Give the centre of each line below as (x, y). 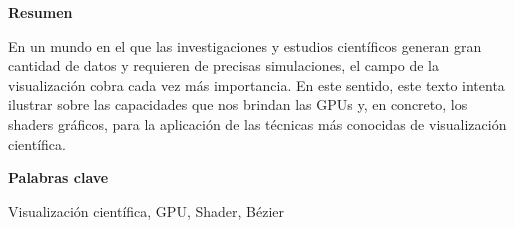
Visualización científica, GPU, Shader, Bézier (146, 210)
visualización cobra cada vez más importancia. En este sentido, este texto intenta (256, 84)
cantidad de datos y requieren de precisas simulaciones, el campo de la (223, 65)
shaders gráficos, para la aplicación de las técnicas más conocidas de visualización (257, 123)
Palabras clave (58, 177)
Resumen (40, 12)
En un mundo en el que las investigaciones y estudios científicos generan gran (245, 45)
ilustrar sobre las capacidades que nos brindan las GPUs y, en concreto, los (238, 104)
